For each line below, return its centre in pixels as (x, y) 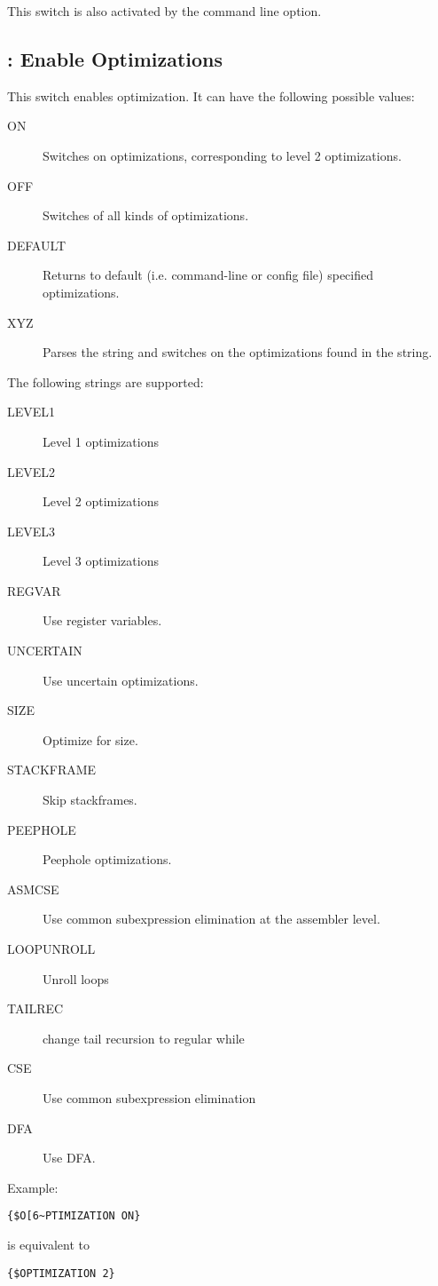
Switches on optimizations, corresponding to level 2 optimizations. (222, 155)
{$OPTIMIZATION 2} (61, 1273)
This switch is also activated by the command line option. (164, 11)
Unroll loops (76, 978)
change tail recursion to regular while (144, 1038)
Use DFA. (69, 1158)
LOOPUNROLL (51, 949)
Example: (33, 1187)
